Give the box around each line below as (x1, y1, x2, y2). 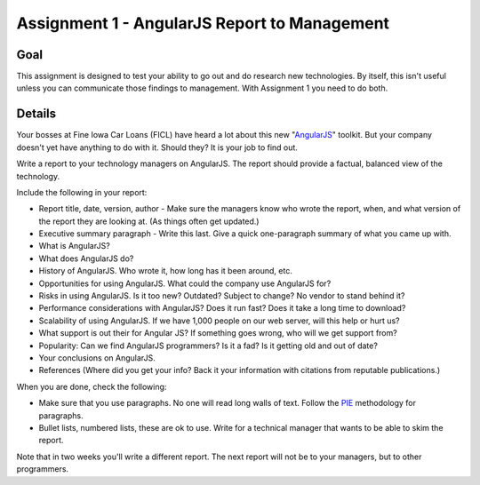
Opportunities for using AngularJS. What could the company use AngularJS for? (38, 278, 332, 289)
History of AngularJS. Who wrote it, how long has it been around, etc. (38, 266, 292, 276)
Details (16, 107, 57, 122)
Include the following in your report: (16, 187, 148, 197)
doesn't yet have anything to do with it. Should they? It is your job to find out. (16, 142, 298, 153)
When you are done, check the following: (16, 381, 167, 392)
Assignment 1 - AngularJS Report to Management (16, 13, 390, 33)
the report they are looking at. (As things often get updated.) (38, 216, 260, 227)
